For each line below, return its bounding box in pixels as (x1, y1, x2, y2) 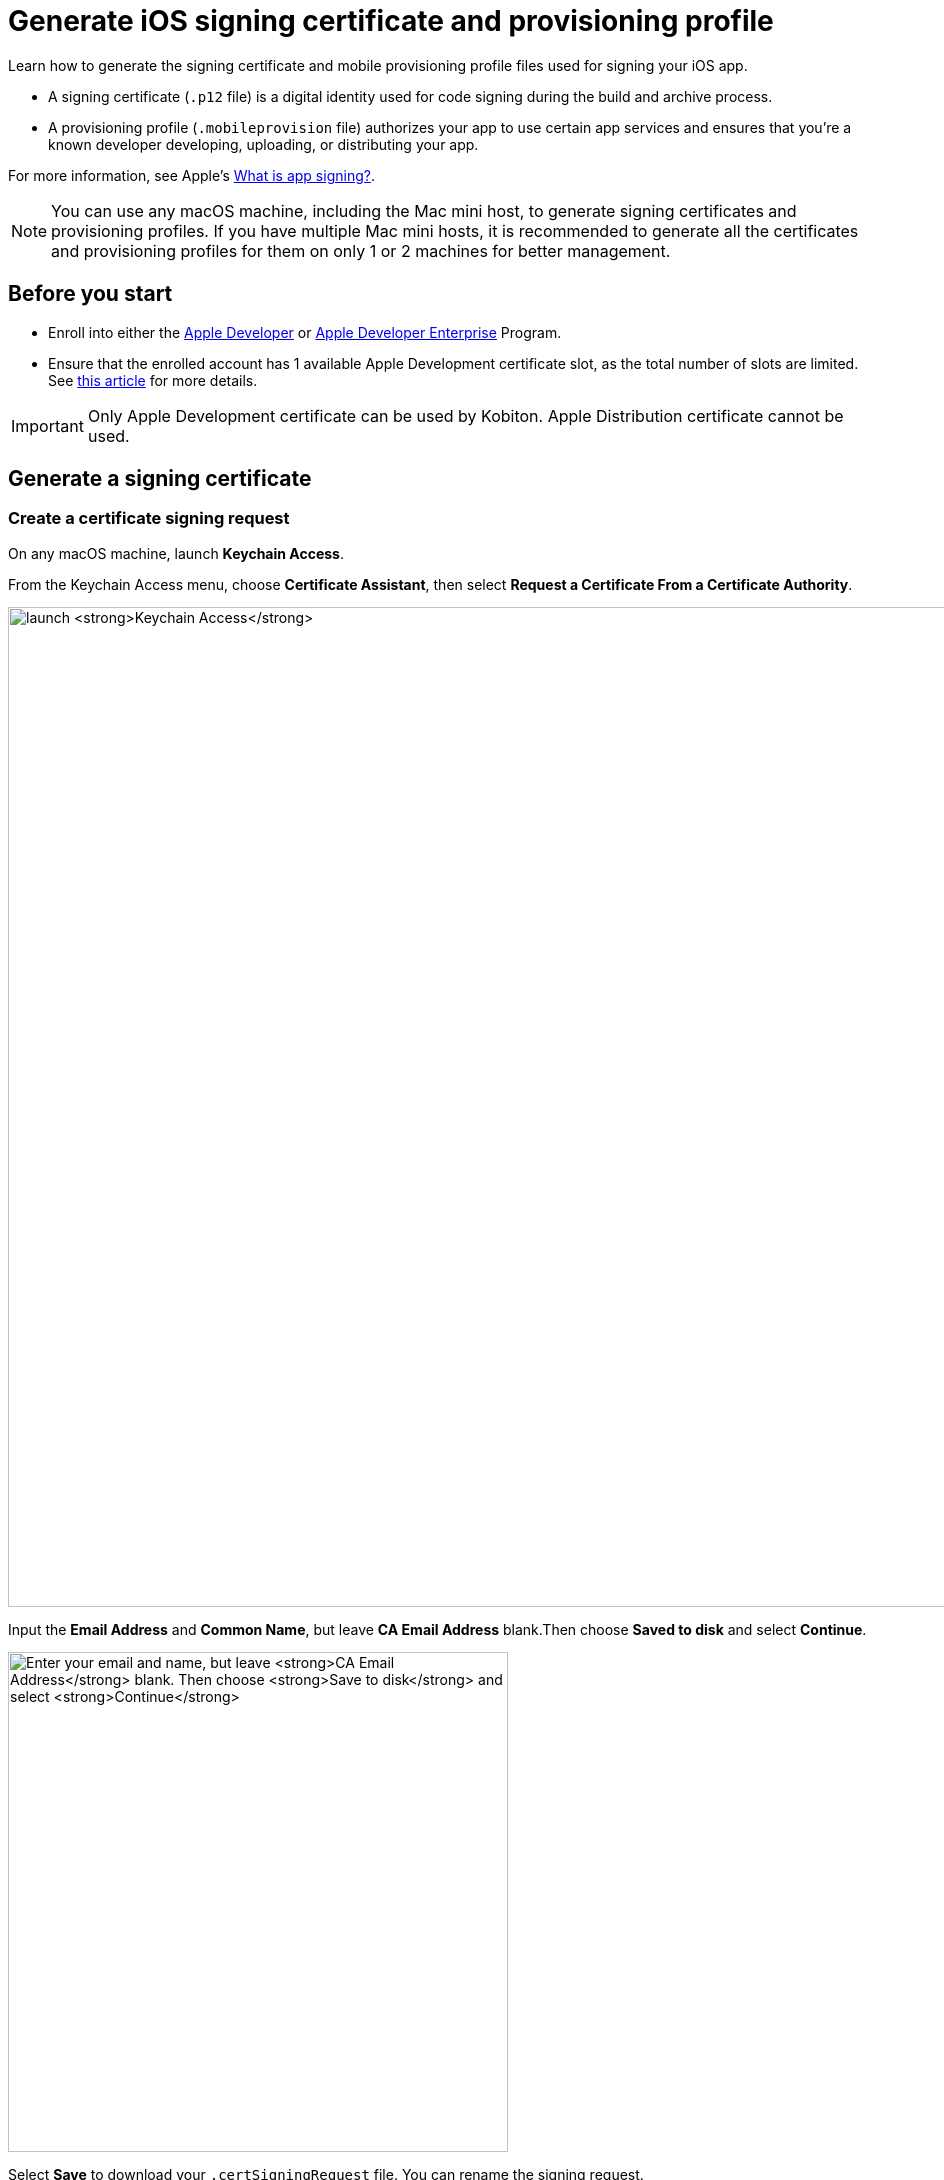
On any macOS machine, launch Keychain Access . (8, 544, 344, 562)
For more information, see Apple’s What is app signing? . (8, 166, 375, 184)
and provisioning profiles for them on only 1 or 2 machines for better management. (51, 240, 671, 261)
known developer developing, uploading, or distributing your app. (48, 135, 479, 153)
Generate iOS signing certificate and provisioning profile (8, 4, 774, 38)
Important (11, 415, 84, 436)
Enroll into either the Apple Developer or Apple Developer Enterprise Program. (48, 323, 562, 341)
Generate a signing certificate (8, 466, 312, 492)
